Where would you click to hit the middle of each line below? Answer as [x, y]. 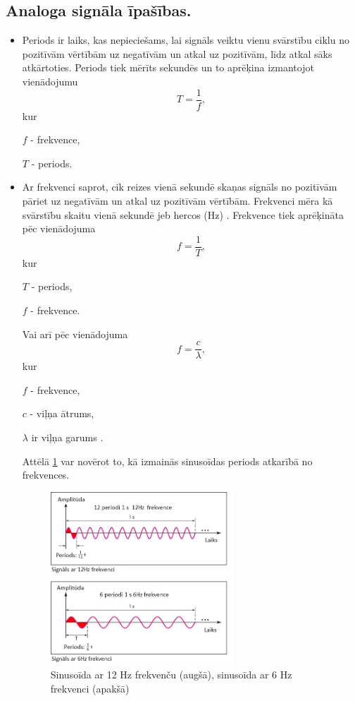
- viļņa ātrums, [62, 413]
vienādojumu [50, 81]
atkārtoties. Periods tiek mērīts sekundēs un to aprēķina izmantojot [168, 67]
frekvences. [46, 475]
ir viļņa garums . [67, 437]
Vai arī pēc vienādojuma [75, 334]
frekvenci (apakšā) [90, 688]
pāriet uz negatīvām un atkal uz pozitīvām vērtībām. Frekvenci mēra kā [177, 201]
